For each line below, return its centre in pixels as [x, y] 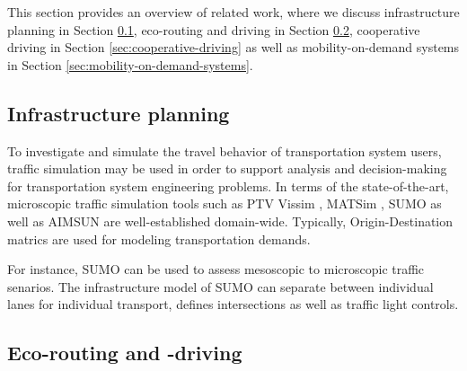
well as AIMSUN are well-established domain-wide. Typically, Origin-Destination [230, 221]
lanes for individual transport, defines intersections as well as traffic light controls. [233, 304]
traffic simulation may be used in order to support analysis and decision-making [227, 168]
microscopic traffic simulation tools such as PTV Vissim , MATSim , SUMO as [225, 203]
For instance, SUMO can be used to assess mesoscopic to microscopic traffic [216, 269]
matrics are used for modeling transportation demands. [159, 238]
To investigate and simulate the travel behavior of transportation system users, [225, 150]
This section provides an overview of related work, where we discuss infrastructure [233, 12]
